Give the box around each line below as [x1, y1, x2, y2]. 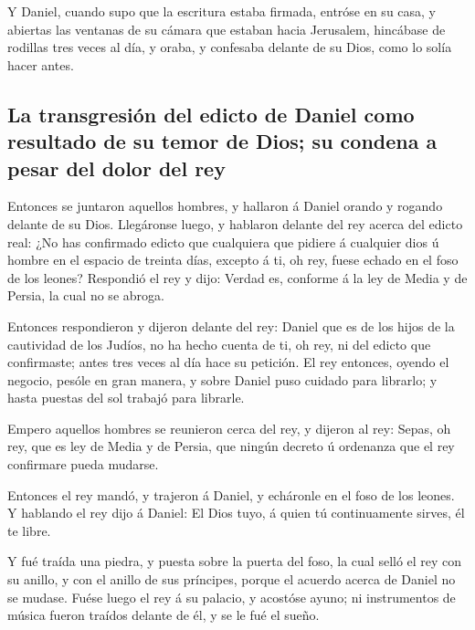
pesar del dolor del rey [7, 153, 226, 182]
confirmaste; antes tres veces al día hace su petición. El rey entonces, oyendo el [7, 352, 449, 372]
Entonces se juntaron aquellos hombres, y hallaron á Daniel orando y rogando [7, 196, 443, 215]
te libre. [7, 520, 51, 540]
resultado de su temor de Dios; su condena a [7, 127, 438, 155]
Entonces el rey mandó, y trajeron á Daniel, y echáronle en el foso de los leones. [7, 485, 455, 504]
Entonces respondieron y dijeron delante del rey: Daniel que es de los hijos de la [7, 316, 455, 335]
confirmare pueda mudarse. [7, 455, 159, 474]
